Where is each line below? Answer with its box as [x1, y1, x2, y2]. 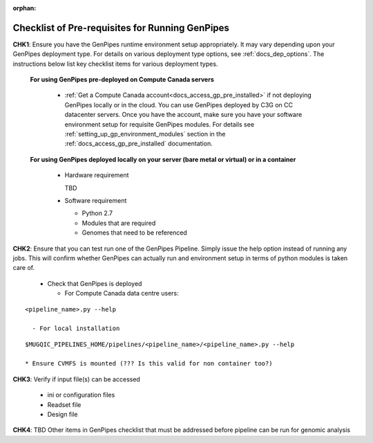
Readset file [47, 400, 82, 408]
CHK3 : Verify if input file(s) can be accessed [12, 374, 141, 383]
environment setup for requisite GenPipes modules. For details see [64, 120, 255, 128]
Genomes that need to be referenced [82, 228, 188, 237]
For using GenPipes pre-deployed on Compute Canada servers [30, 75, 214, 84]
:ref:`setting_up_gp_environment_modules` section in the [64, 130, 226, 138]
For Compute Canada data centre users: [64, 289, 179, 298]
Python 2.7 [82, 209, 113, 217]
